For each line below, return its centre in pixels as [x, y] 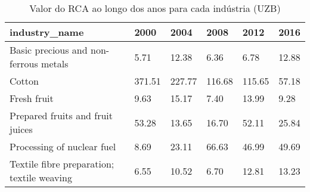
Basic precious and [49, 50]
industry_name [47, 32]
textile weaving [41, 177]
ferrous [24, 64]
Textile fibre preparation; [62, 164]
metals [55, 64]
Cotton [24, 81]
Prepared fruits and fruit [61, 115]
